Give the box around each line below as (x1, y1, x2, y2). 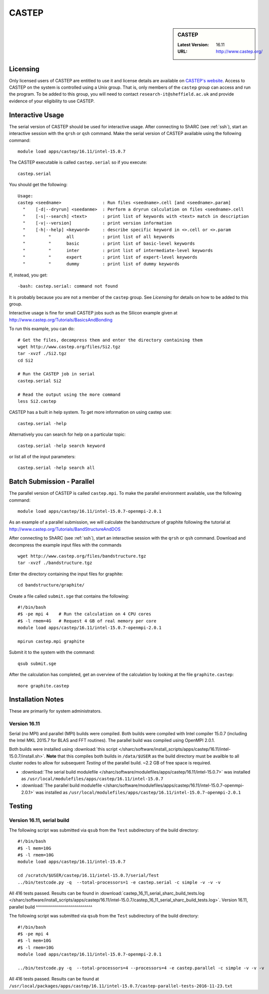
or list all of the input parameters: (9, 454, 76, 459)
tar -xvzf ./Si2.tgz (18, 351, 67, 356)
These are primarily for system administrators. (9, 708, 102, 714)
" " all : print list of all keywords (22, 234, 175, 239)
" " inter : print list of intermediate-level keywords (22, 248, 213, 253)
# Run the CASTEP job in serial (18, 371, 95, 377)
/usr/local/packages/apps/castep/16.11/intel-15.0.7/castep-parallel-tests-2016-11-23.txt (9, 983, 233, 989)
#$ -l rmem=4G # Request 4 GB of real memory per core (18, 618, 157, 624)
